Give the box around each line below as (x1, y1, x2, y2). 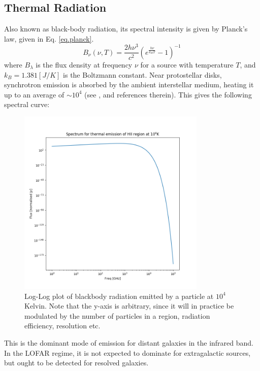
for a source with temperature (140, 59, 234, 70)
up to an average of (4, 89, 64, 99)
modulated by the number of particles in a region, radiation (24, 310, 210, 321)
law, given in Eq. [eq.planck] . (4, 33, 94, 44)
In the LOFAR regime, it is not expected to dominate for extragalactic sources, (4, 347, 251, 358)
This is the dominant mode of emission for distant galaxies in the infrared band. (4, 338, 253, 348)
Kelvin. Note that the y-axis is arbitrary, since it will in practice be (24, 300, 234, 311)
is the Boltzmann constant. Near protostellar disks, (63, 69, 222, 80)
